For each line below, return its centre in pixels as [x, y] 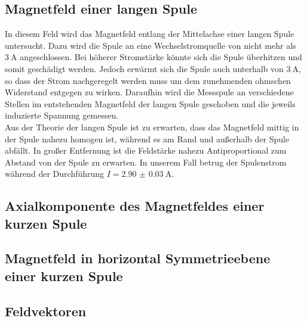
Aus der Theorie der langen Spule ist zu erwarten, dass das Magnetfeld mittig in [152, 127]
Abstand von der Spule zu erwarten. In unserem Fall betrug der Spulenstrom [146, 162]
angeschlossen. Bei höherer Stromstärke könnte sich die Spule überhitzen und [161, 57]
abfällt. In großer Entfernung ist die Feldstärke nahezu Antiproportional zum [146, 150]
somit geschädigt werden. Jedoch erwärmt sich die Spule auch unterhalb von [144, 68]
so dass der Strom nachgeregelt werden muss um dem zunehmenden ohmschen [148, 80]
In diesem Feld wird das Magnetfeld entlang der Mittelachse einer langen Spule [150, 34]
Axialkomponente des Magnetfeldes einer [135, 206]
